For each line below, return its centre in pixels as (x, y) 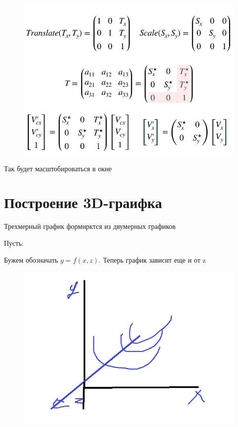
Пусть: (14, 243)
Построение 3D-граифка (83, 202)
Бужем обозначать (31, 259)
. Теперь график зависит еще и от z (152, 259)
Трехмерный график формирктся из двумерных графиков (90, 226)
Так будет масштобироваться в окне (58, 168)
